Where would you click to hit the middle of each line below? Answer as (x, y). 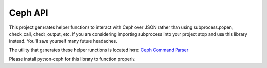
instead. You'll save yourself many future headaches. (63, 41)
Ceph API (29, 13)
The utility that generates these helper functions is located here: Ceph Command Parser (99, 50)
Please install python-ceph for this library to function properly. (72, 59)
